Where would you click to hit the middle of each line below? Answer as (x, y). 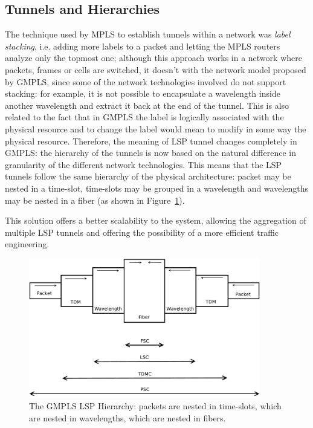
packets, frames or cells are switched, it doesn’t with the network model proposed (156, 69)
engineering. (27, 244)
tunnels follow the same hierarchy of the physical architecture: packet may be (148, 176)
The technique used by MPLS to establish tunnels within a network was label (148, 34)
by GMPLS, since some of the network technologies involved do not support (146, 81)
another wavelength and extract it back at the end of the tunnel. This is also (147, 105)
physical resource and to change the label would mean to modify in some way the (156, 128)
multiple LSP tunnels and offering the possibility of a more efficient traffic (142, 232)
